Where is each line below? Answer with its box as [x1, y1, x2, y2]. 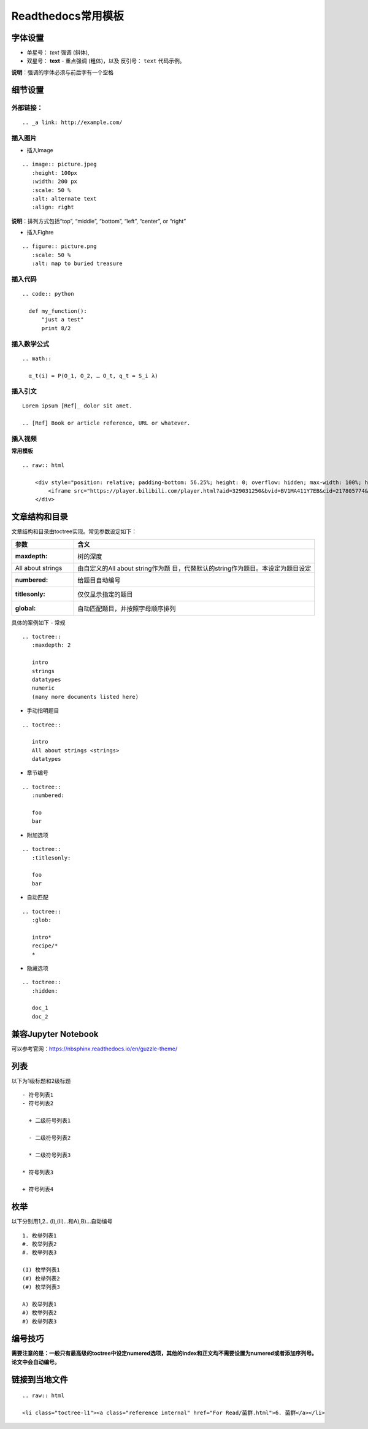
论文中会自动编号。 [11, 1358, 60, 1365]
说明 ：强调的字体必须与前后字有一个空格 [11, 68, 113, 76]
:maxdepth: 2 [31, 642, 71, 649]
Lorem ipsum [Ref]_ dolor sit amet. [22, 403, 132, 409]
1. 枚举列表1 [22, 1232, 57, 1239]
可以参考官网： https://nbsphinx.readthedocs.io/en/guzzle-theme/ [11, 1045, 178, 1052]
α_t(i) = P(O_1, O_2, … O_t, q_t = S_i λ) [28, 372, 159, 379]
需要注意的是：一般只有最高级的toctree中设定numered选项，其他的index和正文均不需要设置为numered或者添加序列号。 [11, 1350, 317, 1357]
